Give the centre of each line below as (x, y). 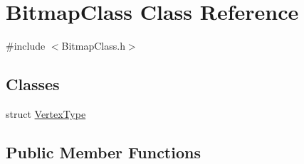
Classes (33, 84)
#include (26, 46)
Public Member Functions (103, 152)
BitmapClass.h (93, 46)
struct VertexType (46, 113)
